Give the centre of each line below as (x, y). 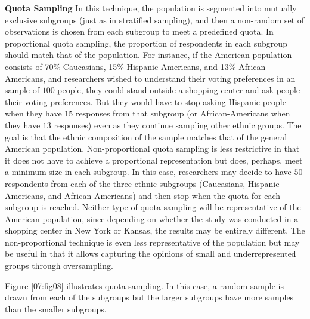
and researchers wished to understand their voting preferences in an (172, 78)
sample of (22, 90)
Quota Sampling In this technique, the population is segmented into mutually (151, 8)
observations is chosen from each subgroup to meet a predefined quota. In (139, 31)
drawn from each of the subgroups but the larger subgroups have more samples (149, 297)
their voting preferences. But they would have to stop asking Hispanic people (145, 101)
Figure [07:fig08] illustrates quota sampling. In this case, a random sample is (144, 285)
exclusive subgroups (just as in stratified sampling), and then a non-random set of (155, 19)
